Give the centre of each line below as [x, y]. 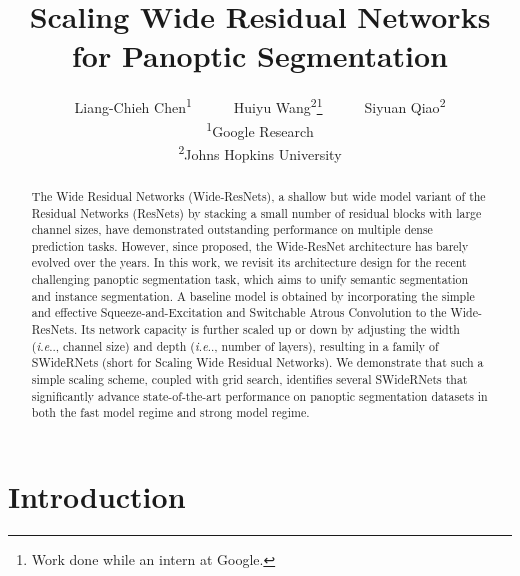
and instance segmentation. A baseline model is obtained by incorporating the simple [253, 295]
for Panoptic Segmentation [260, 55]
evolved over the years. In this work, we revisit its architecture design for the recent [249, 262]
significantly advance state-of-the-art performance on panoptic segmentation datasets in [259, 395]
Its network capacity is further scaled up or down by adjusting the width [270, 329]
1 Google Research [260, 129]
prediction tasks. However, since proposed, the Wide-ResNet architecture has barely [250, 245]
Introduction [97, 496]
